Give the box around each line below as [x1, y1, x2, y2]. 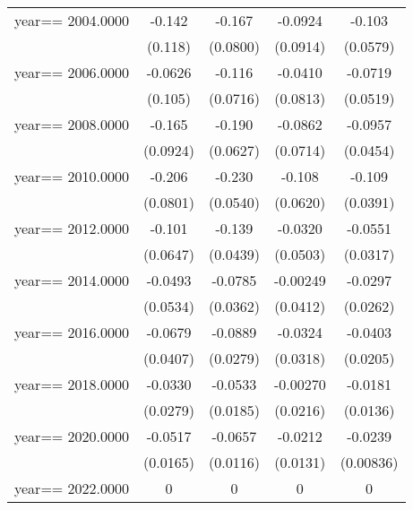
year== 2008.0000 [14, 114, 130, 134]
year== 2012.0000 [14, 218, 130, 238]
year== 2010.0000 [14, 166, 130, 186]
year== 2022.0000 [14, 478, 130, 498]
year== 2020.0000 [14, 426, 130, 446]
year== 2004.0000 [14, 10, 130, 30]
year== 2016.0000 [14, 322, 130, 342]
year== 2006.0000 [14, 62, 130, 82]
